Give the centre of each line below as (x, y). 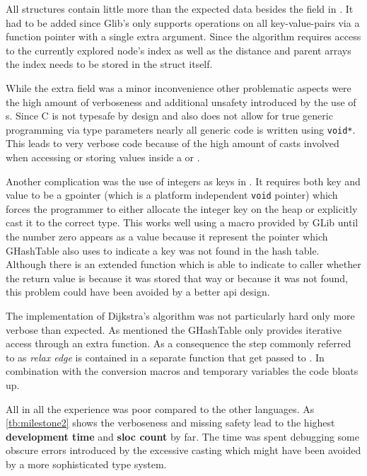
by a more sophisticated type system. (86, 464)
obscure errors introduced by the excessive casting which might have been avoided (183, 450)
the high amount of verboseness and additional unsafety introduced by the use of (181, 101)
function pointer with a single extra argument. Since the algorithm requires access (183, 36)
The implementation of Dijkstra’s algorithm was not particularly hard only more (180, 315)
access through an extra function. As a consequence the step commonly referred (179, 343)
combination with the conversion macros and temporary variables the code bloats (182, 371)
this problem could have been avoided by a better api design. (138, 292)
